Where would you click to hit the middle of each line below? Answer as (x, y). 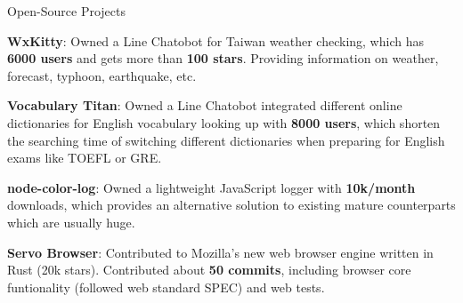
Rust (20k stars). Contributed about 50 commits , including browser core (209, 270)
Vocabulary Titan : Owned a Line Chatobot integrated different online (205, 105)
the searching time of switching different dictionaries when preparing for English (226, 140)
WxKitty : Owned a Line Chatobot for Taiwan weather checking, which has (215, 40)
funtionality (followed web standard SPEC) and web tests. (166, 287)
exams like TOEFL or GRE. (85, 158)
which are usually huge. (71, 222)
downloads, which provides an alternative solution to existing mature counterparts (231, 205)
